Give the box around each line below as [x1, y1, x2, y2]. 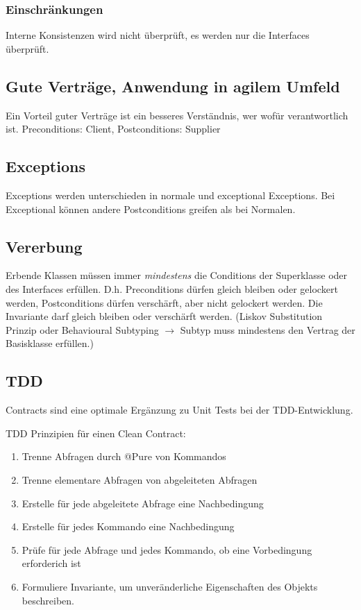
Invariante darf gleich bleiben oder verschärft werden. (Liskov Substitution [6, 309, 323, 323]
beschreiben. [22, 593, 74, 607]
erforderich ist [22, 556, 81, 570]
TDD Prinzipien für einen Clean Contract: [6, 425, 186, 440]
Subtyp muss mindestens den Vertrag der [180, 322, 355, 337]
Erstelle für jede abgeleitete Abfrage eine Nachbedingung [22, 495, 264, 510]
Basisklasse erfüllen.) [6, 336, 94, 350]
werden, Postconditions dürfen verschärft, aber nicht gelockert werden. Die [6, 295, 323, 310]
